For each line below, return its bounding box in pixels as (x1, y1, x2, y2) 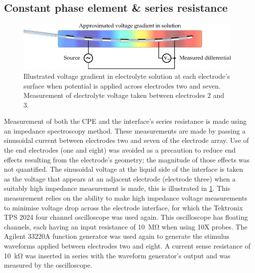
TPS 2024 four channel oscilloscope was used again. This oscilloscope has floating (4, 212, 248, 222)
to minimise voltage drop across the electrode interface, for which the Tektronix (4, 202, 243, 212)
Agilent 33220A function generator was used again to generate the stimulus (4, 231, 230, 241)
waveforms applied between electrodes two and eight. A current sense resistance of (4, 241, 251, 250)
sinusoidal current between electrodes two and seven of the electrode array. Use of (4, 135, 249, 145)
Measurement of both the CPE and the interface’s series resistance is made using (4, 116, 247, 126)
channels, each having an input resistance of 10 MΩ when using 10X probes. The (4, 221, 248, 231)
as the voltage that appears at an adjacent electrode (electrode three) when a (4, 173, 236, 183)
